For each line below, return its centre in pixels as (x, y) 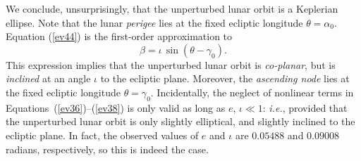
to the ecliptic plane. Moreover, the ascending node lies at (225, 78)
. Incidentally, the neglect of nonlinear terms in (252, 92)
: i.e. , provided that (305, 107)
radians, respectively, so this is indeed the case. (107, 149)
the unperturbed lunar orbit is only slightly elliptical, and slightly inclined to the (180, 121)
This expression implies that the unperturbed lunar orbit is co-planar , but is (171, 64)
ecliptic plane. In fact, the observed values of (102, 135)
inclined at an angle (48, 78)
